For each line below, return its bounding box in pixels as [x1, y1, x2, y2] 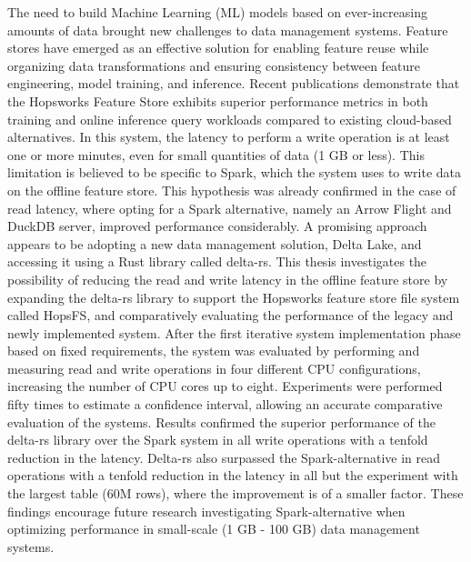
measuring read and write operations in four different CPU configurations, [7, 358, 421, 377]
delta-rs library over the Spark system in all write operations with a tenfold [7, 430, 428, 449]
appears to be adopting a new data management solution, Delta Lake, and [7, 234, 422, 253]
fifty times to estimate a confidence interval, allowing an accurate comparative [7, 395, 443, 414]
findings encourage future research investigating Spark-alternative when [7, 501, 406, 520]
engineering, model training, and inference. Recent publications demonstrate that [7, 74, 460, 93]
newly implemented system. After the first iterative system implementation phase [7, 323, 461, 342]
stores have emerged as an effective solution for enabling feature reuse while [7, 38, 429, 57]
